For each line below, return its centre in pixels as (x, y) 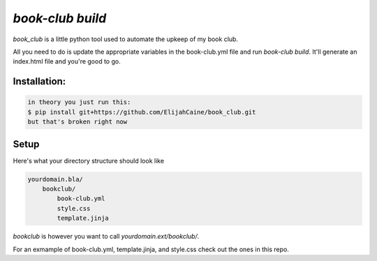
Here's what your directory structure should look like (88, 161)
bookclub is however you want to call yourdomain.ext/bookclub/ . (106, 237)
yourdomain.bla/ (56, 179)
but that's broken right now (77, 122)
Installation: (39, 81)
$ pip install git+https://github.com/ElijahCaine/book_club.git (142, 112)
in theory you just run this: (79, 102)
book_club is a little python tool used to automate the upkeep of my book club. (126, 39)
